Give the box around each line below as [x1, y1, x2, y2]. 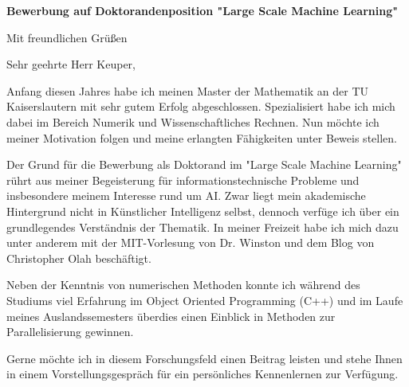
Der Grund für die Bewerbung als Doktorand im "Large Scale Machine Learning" [6, 156, 402, 173]
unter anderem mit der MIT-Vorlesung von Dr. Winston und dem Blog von [6, 234, 375, 251]
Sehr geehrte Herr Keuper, [6, 56, 136, 72]
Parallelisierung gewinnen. [6, 323, 134, 340]
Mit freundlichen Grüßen [6, 29, 128, 45]
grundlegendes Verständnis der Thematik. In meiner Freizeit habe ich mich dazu [6, 218, 399, 235]
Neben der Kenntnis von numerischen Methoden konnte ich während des [6, 276, 360, 293]
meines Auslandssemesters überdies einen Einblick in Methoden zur [6, 307, 336, 324]
